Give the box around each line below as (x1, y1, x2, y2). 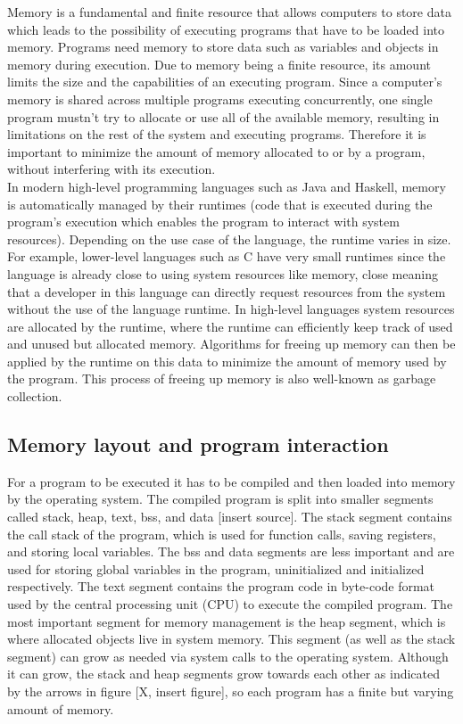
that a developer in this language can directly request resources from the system (7, 282, 446, 300)
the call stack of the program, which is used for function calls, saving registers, (7, 524, 436, 543)
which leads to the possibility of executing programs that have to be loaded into (7, 20, 444, 38)
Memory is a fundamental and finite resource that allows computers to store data (7, 3, 451, 21)
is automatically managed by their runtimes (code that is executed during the (7, 194, 433, 213)
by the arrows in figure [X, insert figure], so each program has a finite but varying (7, 681, 454, 700)
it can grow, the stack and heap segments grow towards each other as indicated (7, 664, 441, 683)
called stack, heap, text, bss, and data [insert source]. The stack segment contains (7, 507, 452, 526)
